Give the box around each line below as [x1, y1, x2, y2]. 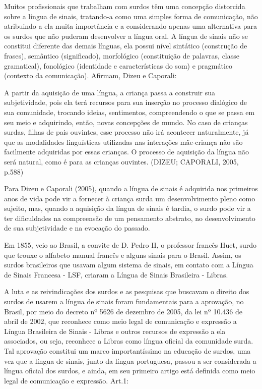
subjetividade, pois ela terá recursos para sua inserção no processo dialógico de [4, 97, 247, 107]
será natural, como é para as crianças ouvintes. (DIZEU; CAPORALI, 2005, [4, 156, 239, 166]
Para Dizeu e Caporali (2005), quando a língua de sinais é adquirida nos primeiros [4, 183, 258, 194]
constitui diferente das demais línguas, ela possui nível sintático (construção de [4, 40, 247, 51]
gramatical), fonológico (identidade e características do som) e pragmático [4, 60, 233, 71]
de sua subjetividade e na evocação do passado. [4, 223, 150, 233]
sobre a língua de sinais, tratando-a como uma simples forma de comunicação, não [4, 11, 258, 21]
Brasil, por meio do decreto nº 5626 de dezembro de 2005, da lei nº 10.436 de [4, 306, 242, 316]
